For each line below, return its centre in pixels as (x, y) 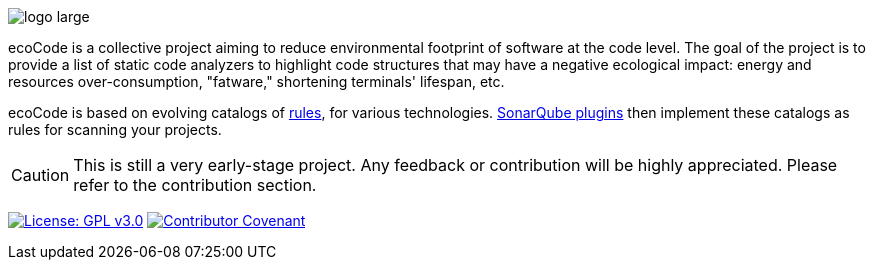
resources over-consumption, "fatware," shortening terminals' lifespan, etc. (256, 81)
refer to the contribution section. (195, 185)
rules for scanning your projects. (115, 129)
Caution (40, 175)
